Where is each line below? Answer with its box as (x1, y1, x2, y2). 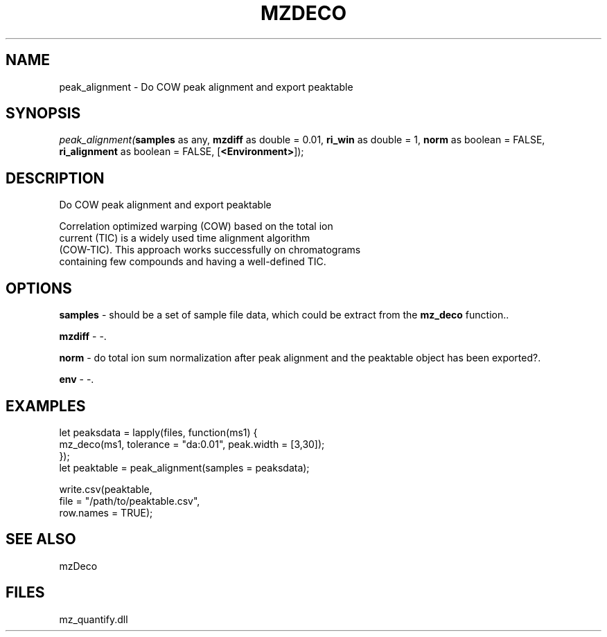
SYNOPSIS (6, 105, 81, 123)
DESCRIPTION (6, 169, 105, 187)
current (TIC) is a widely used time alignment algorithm (59, 232, 310, 244)
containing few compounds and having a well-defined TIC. (59, 255, 326, 268)
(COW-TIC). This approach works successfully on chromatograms (59, 244, 361, 256)
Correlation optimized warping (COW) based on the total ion (59, 220, 333, 233)
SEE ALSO (6, 530, 76, 548)
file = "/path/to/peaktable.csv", (59, 494, 200, 507)
